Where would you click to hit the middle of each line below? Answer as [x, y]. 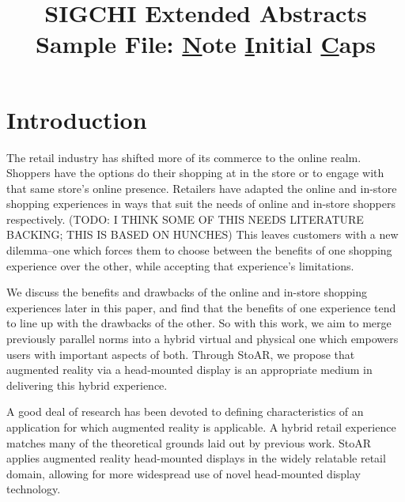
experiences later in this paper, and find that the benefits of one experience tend [201, 307]
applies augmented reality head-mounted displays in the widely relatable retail [196, 458]
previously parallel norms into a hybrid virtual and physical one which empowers [202, 339]
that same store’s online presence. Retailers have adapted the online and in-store [202, 188]
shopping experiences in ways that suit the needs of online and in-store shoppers [201, 204]
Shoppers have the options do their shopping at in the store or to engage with [195, 173]
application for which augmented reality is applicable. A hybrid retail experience [201, 427]
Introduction [77, 119]
